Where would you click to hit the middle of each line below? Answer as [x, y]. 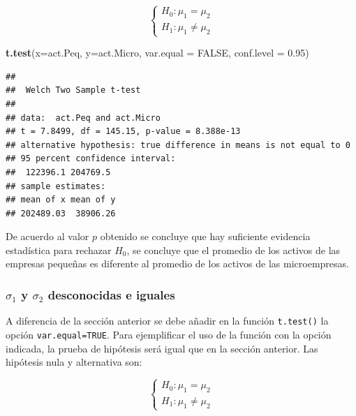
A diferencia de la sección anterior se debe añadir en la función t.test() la [167, 321]
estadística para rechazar [59, 250]
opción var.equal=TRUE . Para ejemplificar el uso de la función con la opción [169, 334]
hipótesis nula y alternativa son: [74, 362]
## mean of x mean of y [61, 200]
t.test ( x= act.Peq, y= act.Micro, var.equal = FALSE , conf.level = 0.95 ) [157, 53]
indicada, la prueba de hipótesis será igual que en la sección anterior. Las [162, 348]
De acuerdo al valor [47, 236]
